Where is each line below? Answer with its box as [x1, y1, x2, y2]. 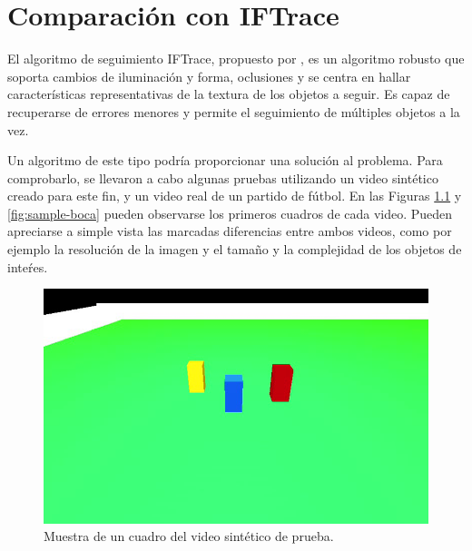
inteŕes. [7, 257, 48, 276]
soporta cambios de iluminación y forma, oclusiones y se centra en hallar [7, 66, 411, 85]
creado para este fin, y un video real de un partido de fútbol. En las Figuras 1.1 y [7, 186, 462, 205]
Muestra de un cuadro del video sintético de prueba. [44, 526, 334, 546]
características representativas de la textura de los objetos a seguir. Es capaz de [7, 84, 450, 103]
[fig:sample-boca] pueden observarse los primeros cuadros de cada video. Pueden [7, 203, 453, 222]
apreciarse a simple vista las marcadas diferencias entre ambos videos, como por [7, 221, 452, 241]
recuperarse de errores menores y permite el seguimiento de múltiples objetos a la [7, 102, 460, 121]
